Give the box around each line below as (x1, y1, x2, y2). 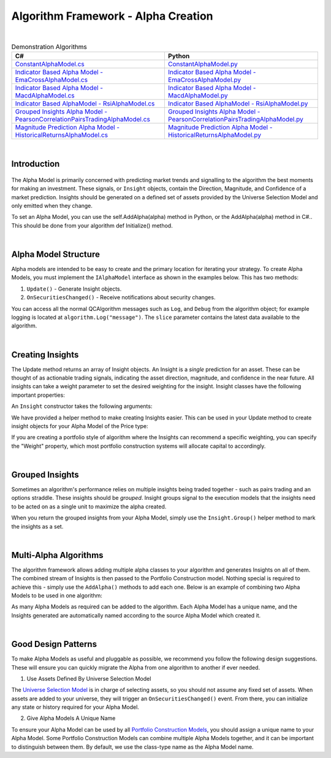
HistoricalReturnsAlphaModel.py (167, 131, 262, 139)
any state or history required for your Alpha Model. (11, 703, 139, 711)
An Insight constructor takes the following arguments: (11, 402, 153, 410)
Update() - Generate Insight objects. (26, 285, 122, 293)
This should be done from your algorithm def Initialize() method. (11, 221, 173, 229)
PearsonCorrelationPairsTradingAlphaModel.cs (15, 115, 150, 124)
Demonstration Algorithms (11, 43, 87, 52)
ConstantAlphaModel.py (167, 60, 238, 69)
